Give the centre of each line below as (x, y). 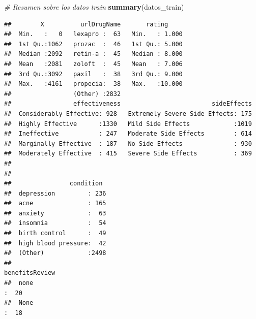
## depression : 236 (55, 193)
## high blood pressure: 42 (55, 243)
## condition (53, 184)
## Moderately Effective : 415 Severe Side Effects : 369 (128, 154)
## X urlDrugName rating (86, 24)
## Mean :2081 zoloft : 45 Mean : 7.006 (93, 64)
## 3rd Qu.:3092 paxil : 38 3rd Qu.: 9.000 (93, 74)
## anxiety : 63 (55, 213)
